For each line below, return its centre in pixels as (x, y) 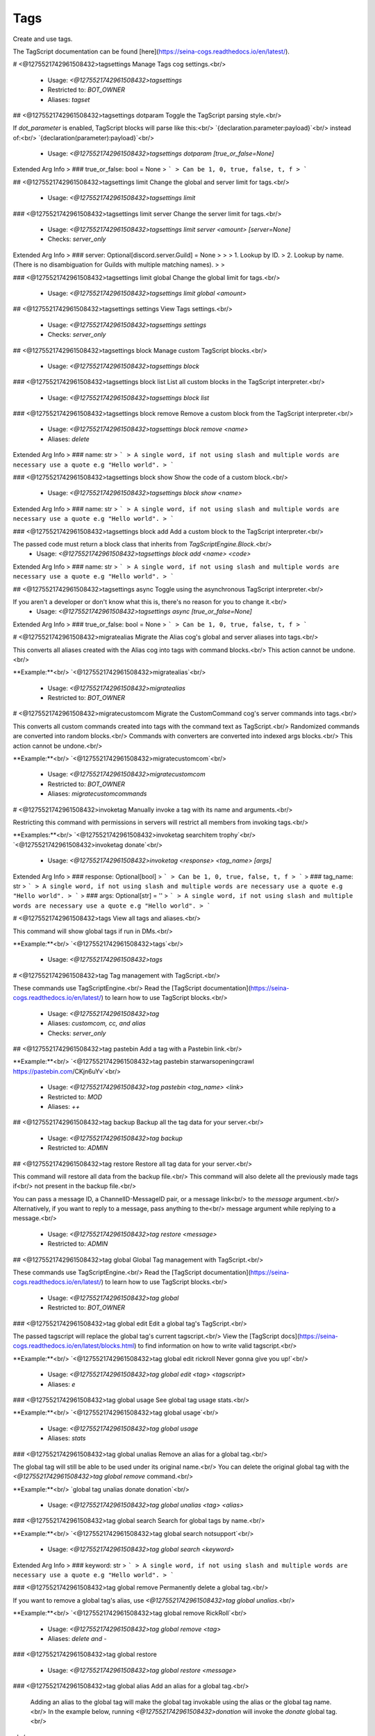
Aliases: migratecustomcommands (97, 794)
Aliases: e (61, 1384)
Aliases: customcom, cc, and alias (97, 1024)
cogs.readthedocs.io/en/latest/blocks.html (74, 1346)
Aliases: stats (67, 1438)
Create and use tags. (43, 39)
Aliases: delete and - (77, 1638)
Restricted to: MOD (75, 1096)
